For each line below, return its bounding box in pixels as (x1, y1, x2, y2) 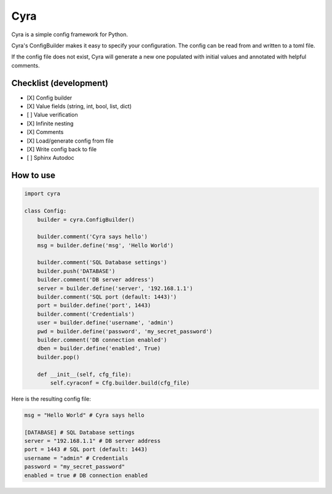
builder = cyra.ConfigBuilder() (37, 216, 135, 223)
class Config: (24, 208, 67, 214)
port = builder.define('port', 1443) (37, 302, 151, 309)
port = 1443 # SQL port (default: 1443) (24, 446, 148, 453)
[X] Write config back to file (26, 145, 97, 153)
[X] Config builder (26, 94, 73, 101)
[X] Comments (26, 128, 64, 136)
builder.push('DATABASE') (37, 267, 116, 275)
